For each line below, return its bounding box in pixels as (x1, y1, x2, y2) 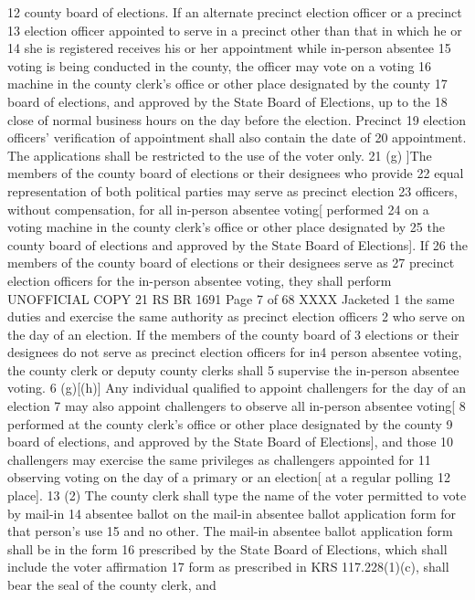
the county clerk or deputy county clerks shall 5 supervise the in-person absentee (7, 360, 459, 379)
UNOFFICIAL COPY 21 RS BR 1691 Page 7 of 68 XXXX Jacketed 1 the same (7, 289, 455, 308)
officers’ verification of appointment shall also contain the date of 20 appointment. (7, 128, 467, 147)
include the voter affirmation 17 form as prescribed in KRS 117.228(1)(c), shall (7, 557, 449, 576)
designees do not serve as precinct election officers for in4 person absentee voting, (7, 342, 462, 362)
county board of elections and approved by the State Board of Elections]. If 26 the (7, 235, 468, 254)
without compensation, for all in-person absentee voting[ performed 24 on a (7, 199, 429, 218)
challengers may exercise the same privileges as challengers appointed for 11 (7, 449, 431, 468)
